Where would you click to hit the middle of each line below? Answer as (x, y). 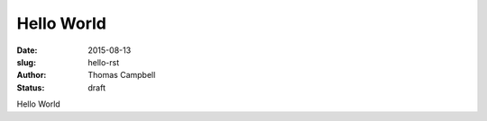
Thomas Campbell (122, 75)
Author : (32, 75)
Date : (27, 50)
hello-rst (104, 62)
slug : (26, 62)
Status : (31, 87)
